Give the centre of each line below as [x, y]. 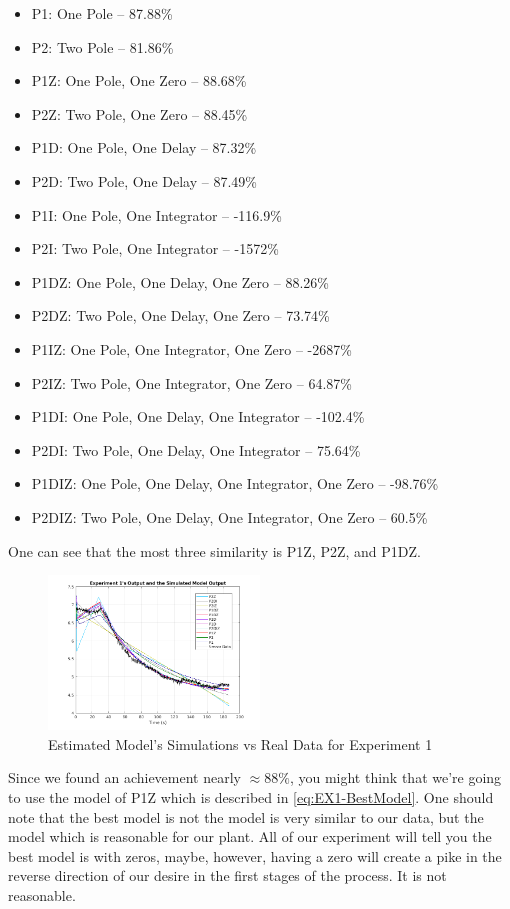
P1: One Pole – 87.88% [102, 13]
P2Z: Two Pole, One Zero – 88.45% [139, 113]
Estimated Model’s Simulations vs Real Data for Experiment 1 [240, 743]
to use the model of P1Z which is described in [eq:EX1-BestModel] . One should [251, 797]
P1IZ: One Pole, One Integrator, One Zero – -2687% [191, 348]
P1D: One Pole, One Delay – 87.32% [144, 147]
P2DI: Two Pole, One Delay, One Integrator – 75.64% [196, 449]
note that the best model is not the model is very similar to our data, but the [246, 816]
